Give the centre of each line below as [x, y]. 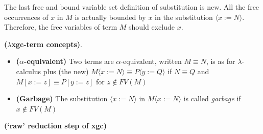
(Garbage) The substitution [62, 98]
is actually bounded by [110, 17]
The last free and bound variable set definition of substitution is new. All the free [132, 7]
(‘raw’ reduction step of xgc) [55, 126]
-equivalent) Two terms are [69, 61]
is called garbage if [212, 98]
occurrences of [26, 17]
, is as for [221, 61]
